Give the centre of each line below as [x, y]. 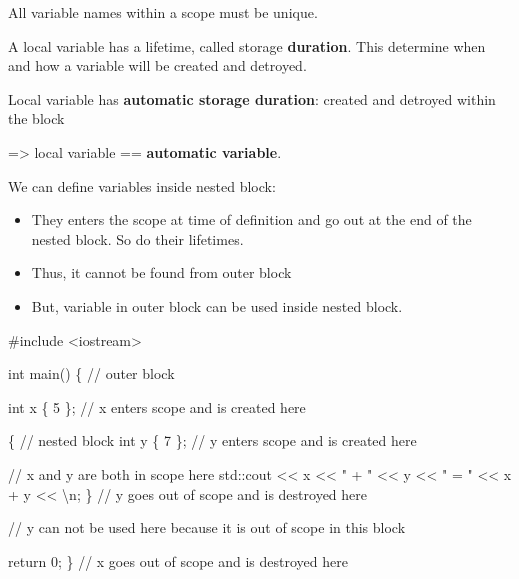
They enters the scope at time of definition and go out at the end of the [251, 219]
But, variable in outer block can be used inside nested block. [217, 305]
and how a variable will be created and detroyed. [157, 65]
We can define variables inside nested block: [142, 185]
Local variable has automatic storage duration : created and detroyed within [252, 98]
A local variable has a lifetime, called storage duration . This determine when [247, 45]
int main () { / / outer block [91, 373]
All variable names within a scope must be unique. [163, 12]
